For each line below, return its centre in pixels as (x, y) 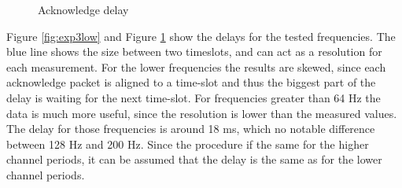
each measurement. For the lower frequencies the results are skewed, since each (196, 66)
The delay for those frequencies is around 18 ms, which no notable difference (191, 129)
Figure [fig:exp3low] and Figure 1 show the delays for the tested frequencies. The (201, 36)
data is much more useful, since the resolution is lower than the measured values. (202, 113)
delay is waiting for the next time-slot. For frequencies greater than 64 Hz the (194, 97)
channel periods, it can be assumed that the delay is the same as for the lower (194, 159)
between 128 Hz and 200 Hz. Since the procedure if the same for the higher (188, 144)
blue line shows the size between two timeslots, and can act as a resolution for (194, 52)
